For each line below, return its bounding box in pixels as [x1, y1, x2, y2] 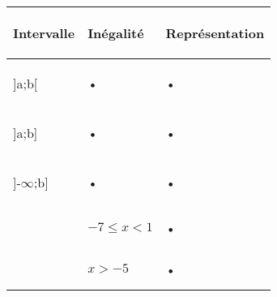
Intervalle [13, 24, 75, 42]
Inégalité [87, 24, 144, 42]
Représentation [165, 24, 265, 42]
